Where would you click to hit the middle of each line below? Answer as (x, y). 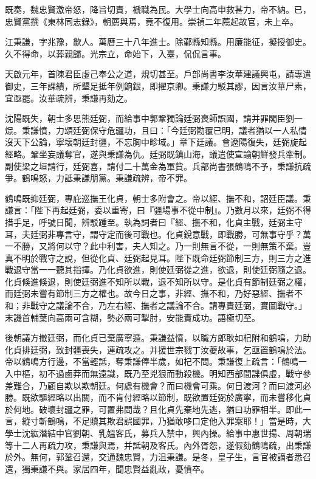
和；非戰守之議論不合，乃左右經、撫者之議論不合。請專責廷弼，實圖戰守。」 (156, 305)
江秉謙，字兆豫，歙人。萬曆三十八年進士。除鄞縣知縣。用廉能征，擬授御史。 (158, 42)
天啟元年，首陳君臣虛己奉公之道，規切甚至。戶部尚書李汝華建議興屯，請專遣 (158, 74)
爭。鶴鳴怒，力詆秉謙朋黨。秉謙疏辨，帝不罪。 (98, 178)
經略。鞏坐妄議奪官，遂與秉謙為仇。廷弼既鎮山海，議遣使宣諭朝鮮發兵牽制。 (158, 153)
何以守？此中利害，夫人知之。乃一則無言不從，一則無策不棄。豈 (183, 246)
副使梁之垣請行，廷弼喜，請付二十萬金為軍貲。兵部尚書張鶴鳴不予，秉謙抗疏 (158, 166)
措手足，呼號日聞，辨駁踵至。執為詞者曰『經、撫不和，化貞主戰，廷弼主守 (154, 222)
